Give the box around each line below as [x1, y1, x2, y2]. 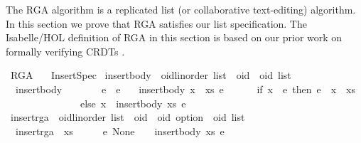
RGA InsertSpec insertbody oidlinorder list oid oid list [10, 68, 291, 83]
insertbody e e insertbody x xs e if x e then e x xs [15, 81, 355, 96]
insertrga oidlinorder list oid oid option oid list [10, 110, 245, 125]
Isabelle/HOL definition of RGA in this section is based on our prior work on [6, 30, 343, 45]
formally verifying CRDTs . [6, 43, 125, 58]
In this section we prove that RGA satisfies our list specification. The [6, 16, 307, 31]
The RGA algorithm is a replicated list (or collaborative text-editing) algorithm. [6, 2, 356, 16]
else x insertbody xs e [80, 95, 186, 110]
